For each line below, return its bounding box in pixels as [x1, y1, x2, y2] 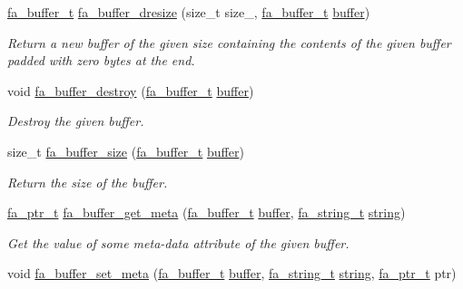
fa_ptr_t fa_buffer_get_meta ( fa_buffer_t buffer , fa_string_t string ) [7, 203, 406, 222]
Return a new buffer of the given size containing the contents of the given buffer [7, 33, 451, 52]
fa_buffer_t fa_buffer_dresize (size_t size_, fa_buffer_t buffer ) [7, 3, 370, 21]
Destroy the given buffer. [7, 111, 144, 130]
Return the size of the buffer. [7, 172, 168, 191]
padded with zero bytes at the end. [7, 51, 195, 70]
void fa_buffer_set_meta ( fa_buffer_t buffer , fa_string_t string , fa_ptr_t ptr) [7, 264, 457, 283]
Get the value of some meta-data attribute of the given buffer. [7, 233, 350, 252]
